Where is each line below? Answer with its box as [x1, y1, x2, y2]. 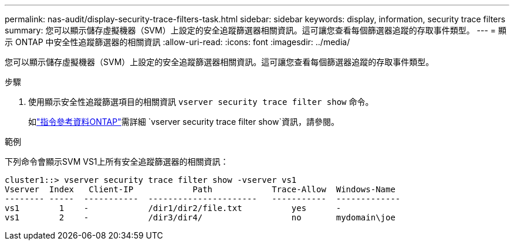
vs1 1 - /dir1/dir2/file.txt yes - [5, 203, 341, 213]
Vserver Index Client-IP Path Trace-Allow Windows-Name [5, 185, 395, 194]
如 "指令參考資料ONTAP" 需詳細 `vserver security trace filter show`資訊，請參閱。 [28, 117, 339, 127]
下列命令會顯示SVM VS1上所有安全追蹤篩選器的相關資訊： [5, 156, 229, 166]
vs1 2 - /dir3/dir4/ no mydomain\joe [5, 213, 395, 222]
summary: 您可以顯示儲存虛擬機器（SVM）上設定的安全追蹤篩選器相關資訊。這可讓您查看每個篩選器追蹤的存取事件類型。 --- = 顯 [5, 25, 507, 35]
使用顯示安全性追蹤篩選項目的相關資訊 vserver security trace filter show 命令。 [28, 97, 374, 107]
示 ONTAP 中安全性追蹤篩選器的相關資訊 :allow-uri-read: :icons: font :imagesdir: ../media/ [5, 37, 350, 47]
